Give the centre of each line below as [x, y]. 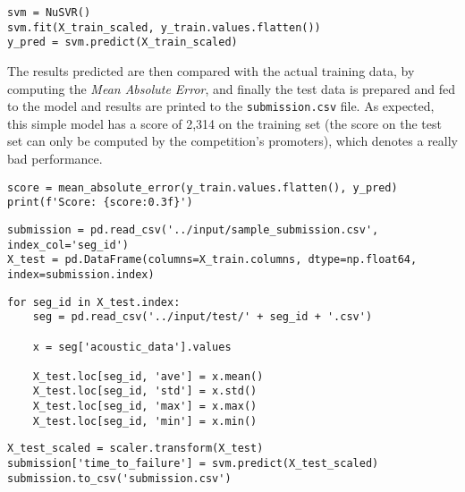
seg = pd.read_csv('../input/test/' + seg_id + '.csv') [203, 317]
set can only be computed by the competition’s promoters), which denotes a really [233, 141]
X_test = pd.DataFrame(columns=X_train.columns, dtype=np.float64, [212, 260]
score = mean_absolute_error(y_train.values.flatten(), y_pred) [203, 187]
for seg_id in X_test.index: [94, 302]
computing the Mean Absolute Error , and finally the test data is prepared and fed [232, 88]
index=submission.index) [81, 274]
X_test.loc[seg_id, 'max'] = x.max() [145, 407]
